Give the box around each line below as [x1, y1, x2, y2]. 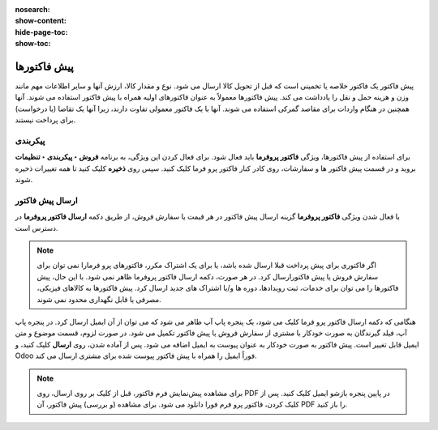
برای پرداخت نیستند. [15, 115, 76, 125]
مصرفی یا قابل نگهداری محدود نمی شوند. [36, 294, 161, 304]
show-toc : [15, 39, 51, 49]
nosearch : [15, 5, 50, 14]
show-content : [15, 16, 67, 26]
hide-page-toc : [15, 27, 68, 36]
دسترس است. [15, 223, 58, 232]
